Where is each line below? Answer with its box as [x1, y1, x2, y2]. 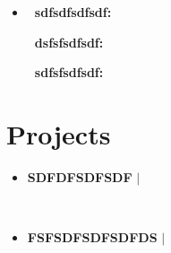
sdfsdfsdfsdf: [34, 3, 112, 21]
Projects [6, 115, 111, 152]
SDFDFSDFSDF [27, 167, 133, 186]
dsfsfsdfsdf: [34, 32, 104, 51]
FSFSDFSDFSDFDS [27, 228, 158, 247]
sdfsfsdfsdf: [34, 63, 104, 82]
